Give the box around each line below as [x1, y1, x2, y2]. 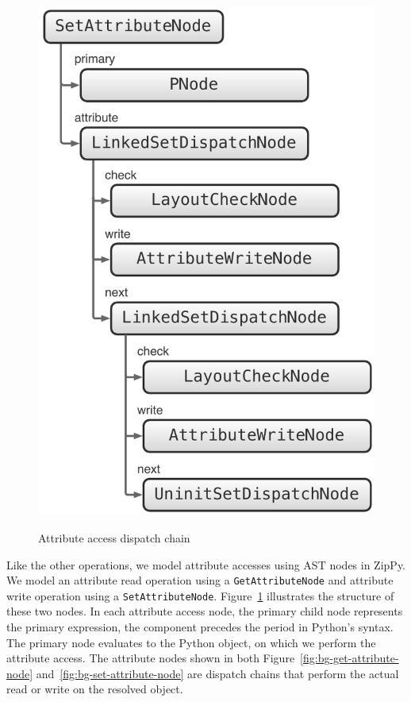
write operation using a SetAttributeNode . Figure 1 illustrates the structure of [6, 587, 394, 604]
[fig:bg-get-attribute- [300, 650, 399, 666]
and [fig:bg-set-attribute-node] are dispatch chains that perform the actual [36, 665, 399, 681]
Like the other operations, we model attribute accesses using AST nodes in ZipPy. [6, 556, 406, 573]
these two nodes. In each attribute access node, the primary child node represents [6, 603, 403, 619]
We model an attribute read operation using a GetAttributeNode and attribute [6, 572, 394, 588]
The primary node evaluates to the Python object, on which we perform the [6, 634, 376, 650]
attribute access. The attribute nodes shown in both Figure [6, 650, 295, 666]
